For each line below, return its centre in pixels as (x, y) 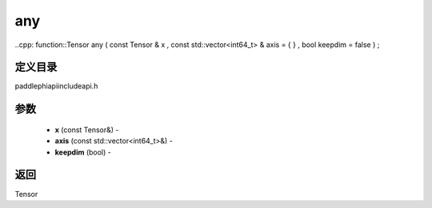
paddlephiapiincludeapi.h (56, 86)
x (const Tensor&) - (87, 130)
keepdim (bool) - (83, 152)
